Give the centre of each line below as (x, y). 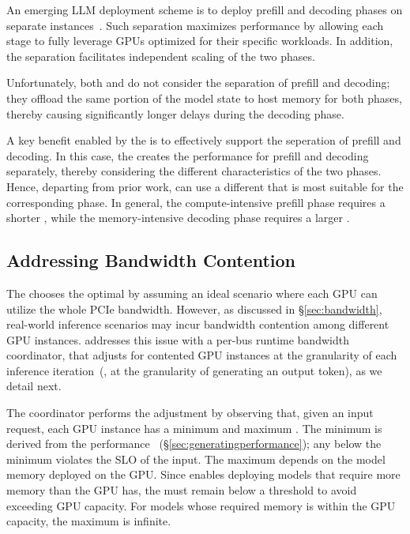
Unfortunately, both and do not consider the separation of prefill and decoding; (198, 83)
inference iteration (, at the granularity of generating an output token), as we (194, 370)
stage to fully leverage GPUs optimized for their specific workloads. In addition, (200, 41)
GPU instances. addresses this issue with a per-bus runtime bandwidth (178, 339)
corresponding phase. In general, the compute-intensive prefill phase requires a (196, 202)
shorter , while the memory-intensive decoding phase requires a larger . (178, 218)
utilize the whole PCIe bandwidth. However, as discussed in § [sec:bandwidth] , (194, 308)
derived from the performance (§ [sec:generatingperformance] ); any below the (194, 444)
